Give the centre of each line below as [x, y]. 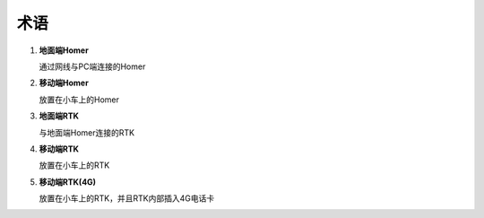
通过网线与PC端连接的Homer [92, 66]
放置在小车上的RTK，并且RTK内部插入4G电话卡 [127, 198]
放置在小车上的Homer [79, 100]
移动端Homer [64, 83]
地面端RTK [59, 116]
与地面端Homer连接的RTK [86, 132]
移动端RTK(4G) [68, 182]
